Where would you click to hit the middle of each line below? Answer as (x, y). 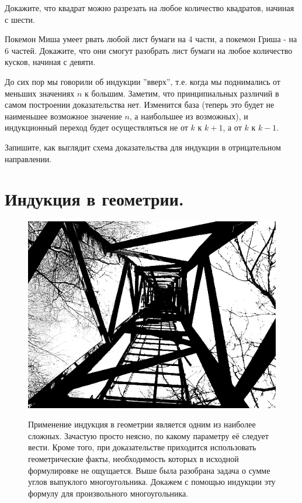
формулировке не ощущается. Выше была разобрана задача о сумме (149, 470)
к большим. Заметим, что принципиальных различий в (182, 93)
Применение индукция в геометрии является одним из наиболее (142, 424)
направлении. (28, 158)
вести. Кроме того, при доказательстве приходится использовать (142, 447)
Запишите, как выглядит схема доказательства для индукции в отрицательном (143, 147)
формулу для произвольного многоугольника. (108, 493)
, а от (232, 127)
